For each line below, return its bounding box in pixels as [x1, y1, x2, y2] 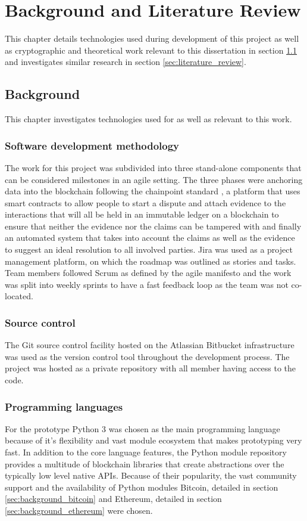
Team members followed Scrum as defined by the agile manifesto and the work [5, 266, 292, 279]
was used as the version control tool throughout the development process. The [5, 350, 290, 362]
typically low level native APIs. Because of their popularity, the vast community [5, 469, 297, 482]
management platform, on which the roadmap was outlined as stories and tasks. [5, 255, 296, 267]
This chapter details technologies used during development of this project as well [5, 32, 299, 45]
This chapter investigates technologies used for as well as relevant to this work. [5, 113, 292, 125]
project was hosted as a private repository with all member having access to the [5, 362, 296, 374]
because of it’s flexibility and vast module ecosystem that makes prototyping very [5, 434, 302, 446]
